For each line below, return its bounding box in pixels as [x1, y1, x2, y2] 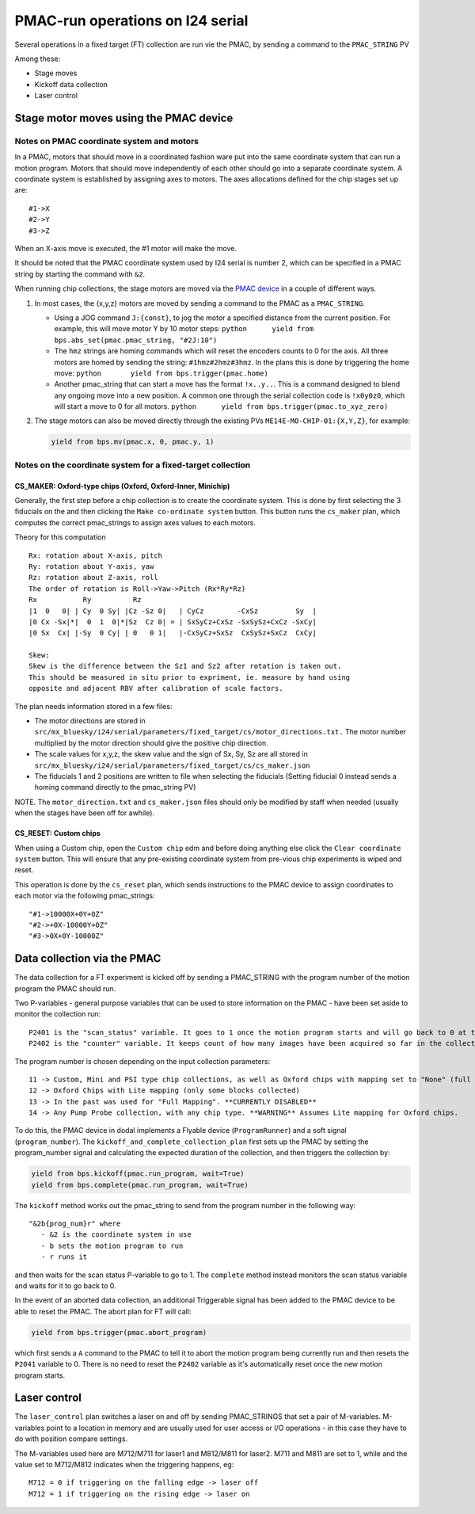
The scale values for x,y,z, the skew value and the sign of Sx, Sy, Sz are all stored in [34, 749, 308, 759]
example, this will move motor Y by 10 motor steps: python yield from [54, 324, 314, 334]
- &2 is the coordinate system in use [40, 1230, 192, 1239]
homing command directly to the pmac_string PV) [34, 783, 196, 792]
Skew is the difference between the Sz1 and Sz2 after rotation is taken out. [28, 662, 342, 671]
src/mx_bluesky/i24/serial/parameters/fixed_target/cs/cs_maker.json [34, 761, 310, 770]
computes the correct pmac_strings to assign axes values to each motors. [14, 517, 256, 527]
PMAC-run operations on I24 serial [14, 12, 249, 29]
